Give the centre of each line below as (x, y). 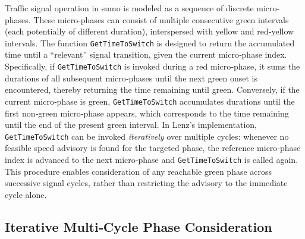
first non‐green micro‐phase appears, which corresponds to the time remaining (147, 113)
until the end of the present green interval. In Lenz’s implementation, (131, 125)
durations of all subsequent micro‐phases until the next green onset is (131, 78)
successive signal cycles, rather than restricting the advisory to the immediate (146, 183)
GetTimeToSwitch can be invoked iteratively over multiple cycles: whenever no (147, 136)
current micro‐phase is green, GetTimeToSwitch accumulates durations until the (150, 101)
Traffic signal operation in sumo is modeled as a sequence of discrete (129, 8)
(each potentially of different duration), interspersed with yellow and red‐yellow (150, 31)
